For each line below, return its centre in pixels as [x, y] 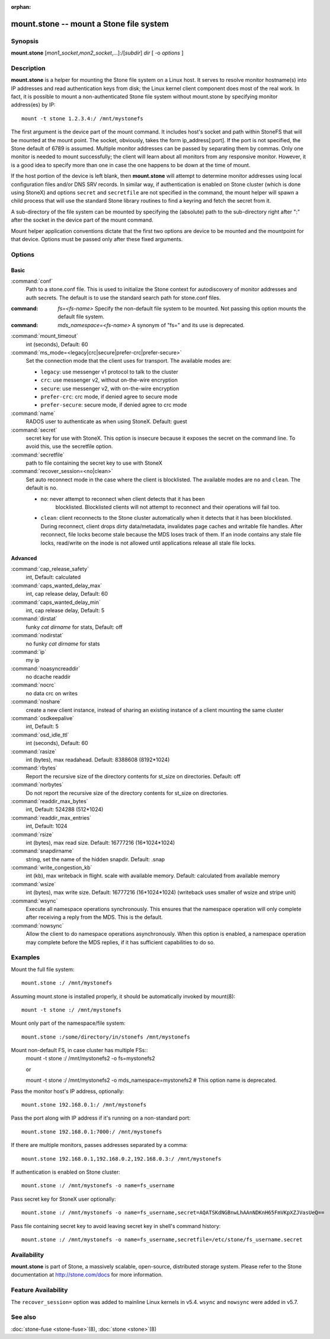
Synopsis [25, 41]
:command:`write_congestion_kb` [52, 868]
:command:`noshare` [36, 702]
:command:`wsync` [34, 900]
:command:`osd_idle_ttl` [40, 734]
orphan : [21, 7]
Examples [25, 957]
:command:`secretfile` [38, 455]
